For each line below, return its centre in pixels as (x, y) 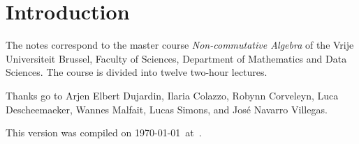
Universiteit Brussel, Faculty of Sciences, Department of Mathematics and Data (176, 58)
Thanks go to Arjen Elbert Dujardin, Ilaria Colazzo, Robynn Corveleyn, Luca (172, 95)
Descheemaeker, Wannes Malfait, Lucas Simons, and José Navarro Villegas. (167, 109)
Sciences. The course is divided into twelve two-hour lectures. (137, 72)
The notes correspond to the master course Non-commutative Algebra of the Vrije (180, 45)
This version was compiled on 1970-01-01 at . (104, 133)
